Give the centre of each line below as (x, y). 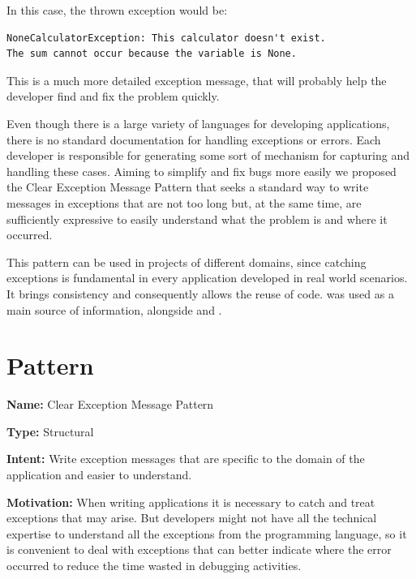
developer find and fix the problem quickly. (113, 96)
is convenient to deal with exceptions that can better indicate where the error (199, 549)
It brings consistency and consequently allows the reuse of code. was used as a (200, 293)
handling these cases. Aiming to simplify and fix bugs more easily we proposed (202, 171)
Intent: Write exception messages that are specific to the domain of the (186, 459)
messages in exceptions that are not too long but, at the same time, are (184, 202)
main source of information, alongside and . (114, 309)
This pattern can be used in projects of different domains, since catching (187, 262)
